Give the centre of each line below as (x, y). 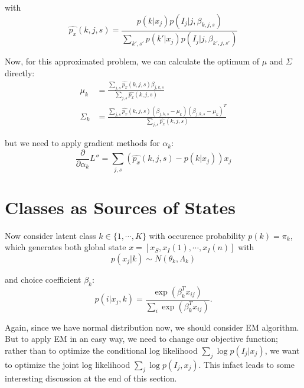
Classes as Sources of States (120, 207)
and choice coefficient (43, 279)
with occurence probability (197, 235)
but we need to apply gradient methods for (82, 143)
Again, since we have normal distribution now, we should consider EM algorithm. (152, 327)
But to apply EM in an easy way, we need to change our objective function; (141, 339)
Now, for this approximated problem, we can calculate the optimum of (132, 61)
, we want (282, 350)
